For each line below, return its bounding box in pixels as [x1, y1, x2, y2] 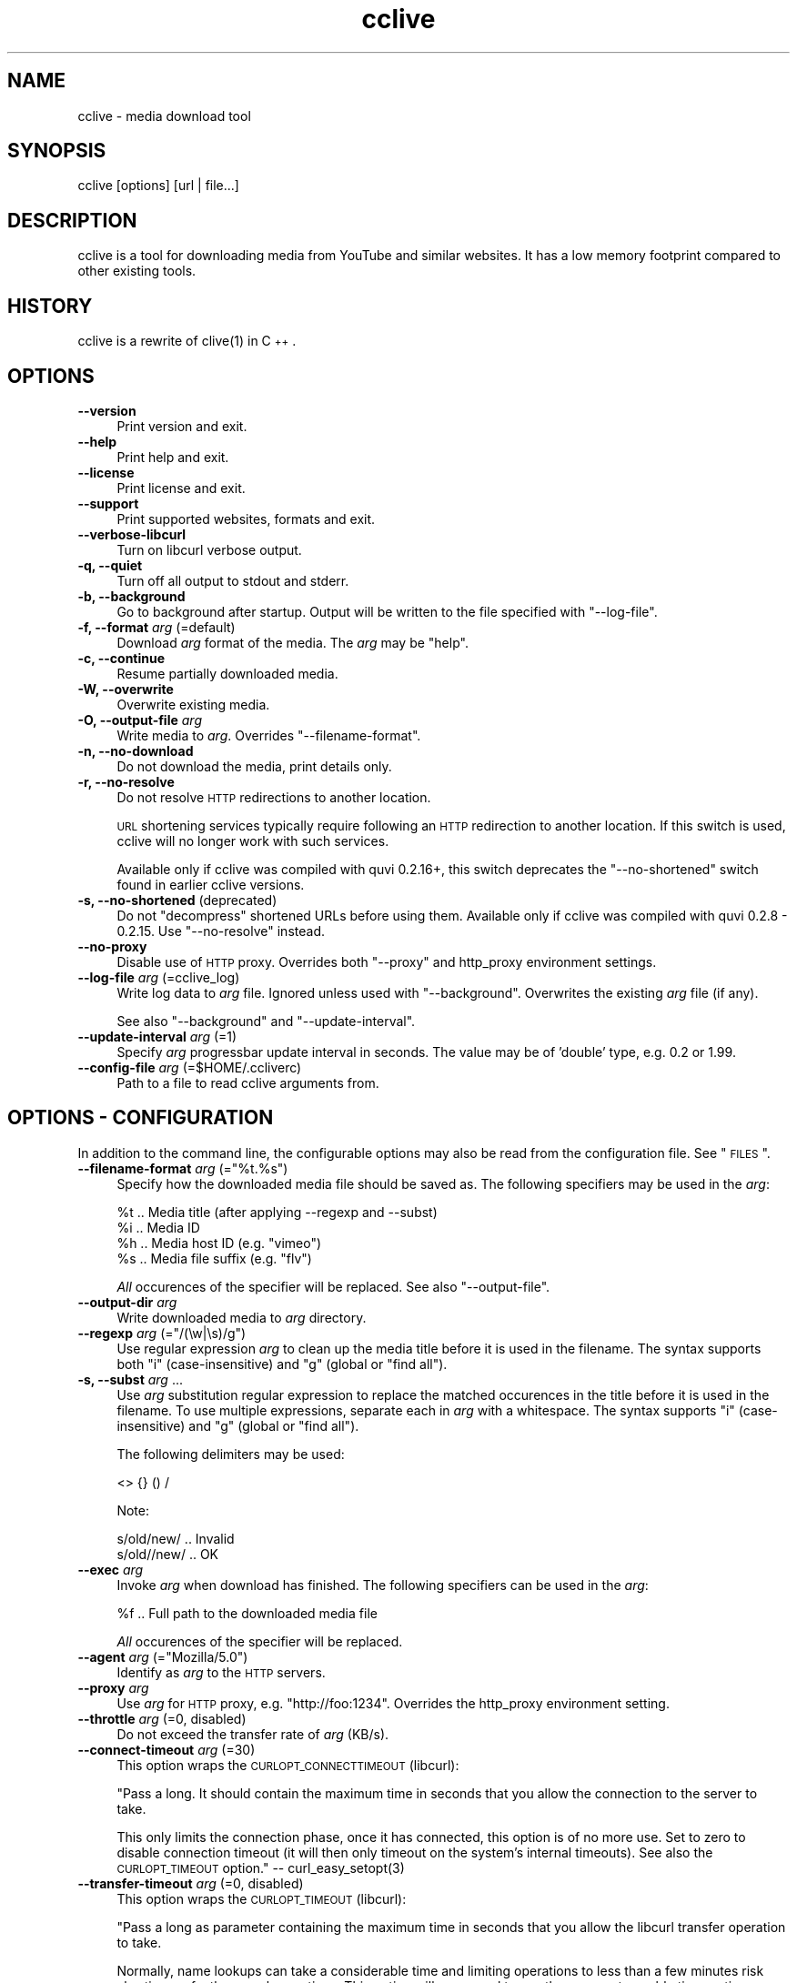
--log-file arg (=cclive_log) [77, 969, 240, 985]
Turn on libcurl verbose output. [116, 541, 302, 558]
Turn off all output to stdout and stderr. [116, 572, 349, 589]
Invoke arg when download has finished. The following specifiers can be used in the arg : [116, 1576, 649, 1593]
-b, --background [77, 588, 186, 604]
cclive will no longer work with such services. [116, 832, 389, 849]
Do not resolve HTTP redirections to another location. [116, 789, 431, 805]
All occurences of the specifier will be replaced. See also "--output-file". [116, 1278, 550, 1294]
